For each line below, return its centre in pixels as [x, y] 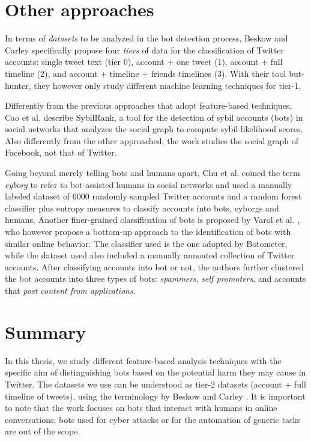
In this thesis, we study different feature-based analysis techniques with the [143, 360]
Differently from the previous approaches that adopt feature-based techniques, [149, 105]
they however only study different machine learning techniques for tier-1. [168, 85]
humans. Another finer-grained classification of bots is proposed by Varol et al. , [152, 220]
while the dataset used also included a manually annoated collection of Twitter [150, 255]
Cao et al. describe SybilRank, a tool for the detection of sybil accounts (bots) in [154, 117]
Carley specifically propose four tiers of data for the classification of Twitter [145, 50]
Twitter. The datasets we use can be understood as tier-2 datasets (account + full [155, 384]
